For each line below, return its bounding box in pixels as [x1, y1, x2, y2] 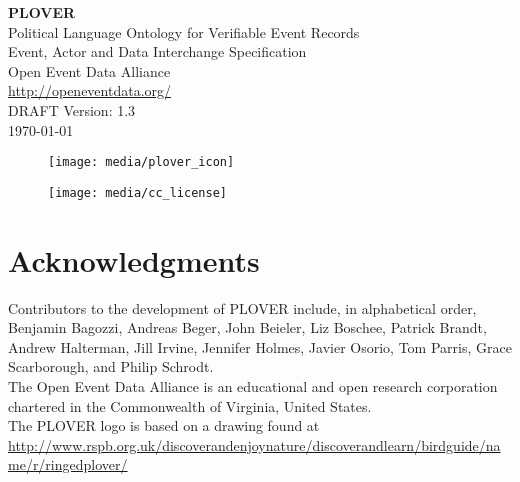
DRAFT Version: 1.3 [8, 99, 136, 120]
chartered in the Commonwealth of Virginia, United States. [8, 395, 372, 416]
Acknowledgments [8, 239, 260, 280]
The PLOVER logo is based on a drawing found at [8, 415, 320, 436]
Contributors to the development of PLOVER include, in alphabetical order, [8, 297, 477, 318]
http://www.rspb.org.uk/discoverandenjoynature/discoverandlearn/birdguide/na [8, 434, 501, 455]
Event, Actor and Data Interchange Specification [8, 41, 307, 62]
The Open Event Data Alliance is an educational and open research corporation [8, 375, 498, 396]
